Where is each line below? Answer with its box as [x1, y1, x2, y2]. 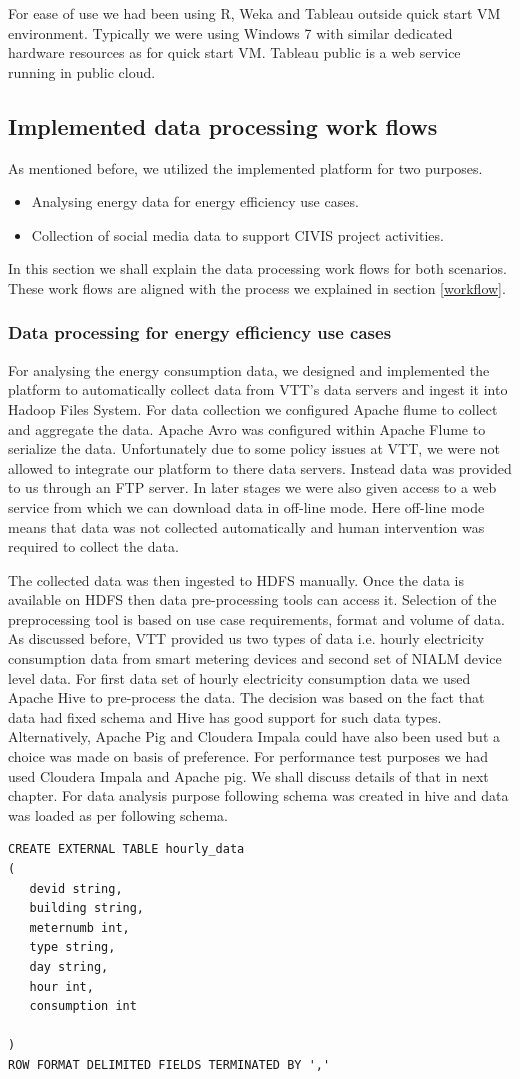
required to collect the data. [8, 536, 179, 557]
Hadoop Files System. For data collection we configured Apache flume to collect [8, 398, 498, 419]
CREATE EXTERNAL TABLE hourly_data [8, 842, 245, 857]
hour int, [29, 979, 94, 994]
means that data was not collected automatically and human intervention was [8, 516, 485, 537]
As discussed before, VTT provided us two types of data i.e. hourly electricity [8, 628, 485, 649]
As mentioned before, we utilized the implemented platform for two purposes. [8, 157, 483, 178]
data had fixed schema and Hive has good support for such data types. [8, 706, 442, 727]
